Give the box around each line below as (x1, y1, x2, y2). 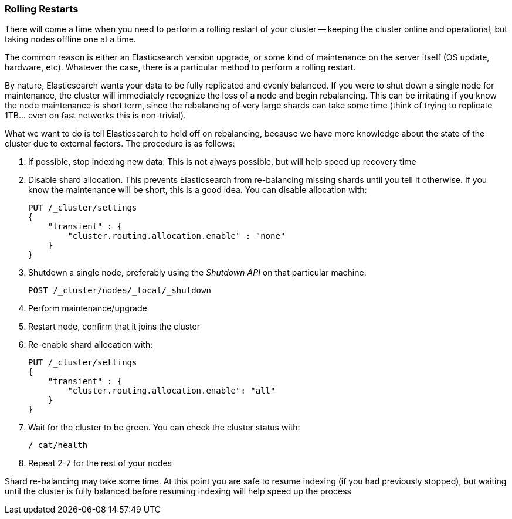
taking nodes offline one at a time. (5, 34, 136, 45)
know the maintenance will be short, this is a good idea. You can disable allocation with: (28, 185, 367, 195)
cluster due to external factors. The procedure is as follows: (5, 138, 235, 149)
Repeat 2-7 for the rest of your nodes (28, 458, 172, 469)
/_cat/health (28, 440, 88, 450)
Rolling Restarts (5, 3, 79, 15)
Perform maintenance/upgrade (28, 303, 147, 314)
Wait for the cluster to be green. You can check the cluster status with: (28, 422, 300, 433)
